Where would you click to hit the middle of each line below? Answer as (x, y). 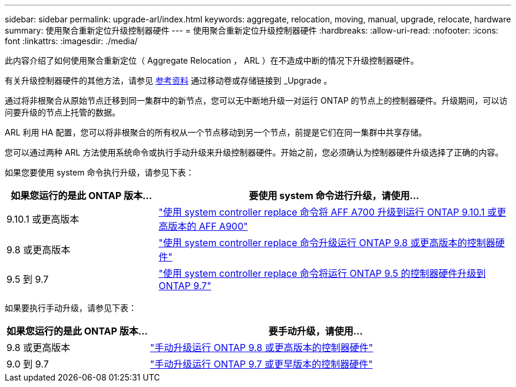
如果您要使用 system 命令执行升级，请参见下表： (100, 172)
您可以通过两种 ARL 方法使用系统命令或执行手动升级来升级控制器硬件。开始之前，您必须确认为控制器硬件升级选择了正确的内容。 (254, 152)
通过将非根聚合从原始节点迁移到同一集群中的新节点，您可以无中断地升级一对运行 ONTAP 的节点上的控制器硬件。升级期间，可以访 (256, 100)
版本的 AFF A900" (208, 226)
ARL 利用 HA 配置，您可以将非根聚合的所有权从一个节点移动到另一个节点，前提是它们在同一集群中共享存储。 (216, 132)
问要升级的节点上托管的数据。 (62, 112)
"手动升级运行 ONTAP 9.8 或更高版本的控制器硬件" (262, 348)
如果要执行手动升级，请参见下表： (71, 308)
